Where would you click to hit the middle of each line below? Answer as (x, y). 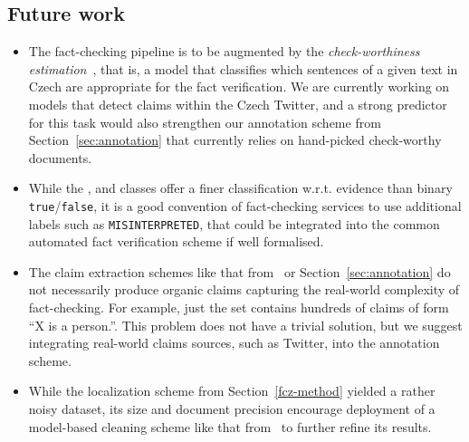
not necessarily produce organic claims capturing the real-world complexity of (244, 289)
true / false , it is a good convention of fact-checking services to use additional (245, 205)
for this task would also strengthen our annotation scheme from (205, 122)
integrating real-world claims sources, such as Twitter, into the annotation (234, 343)
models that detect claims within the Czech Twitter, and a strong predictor (238, 104)
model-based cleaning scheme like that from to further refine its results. (230, 426)
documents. (60, 157)
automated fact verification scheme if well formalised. (176, 241)
